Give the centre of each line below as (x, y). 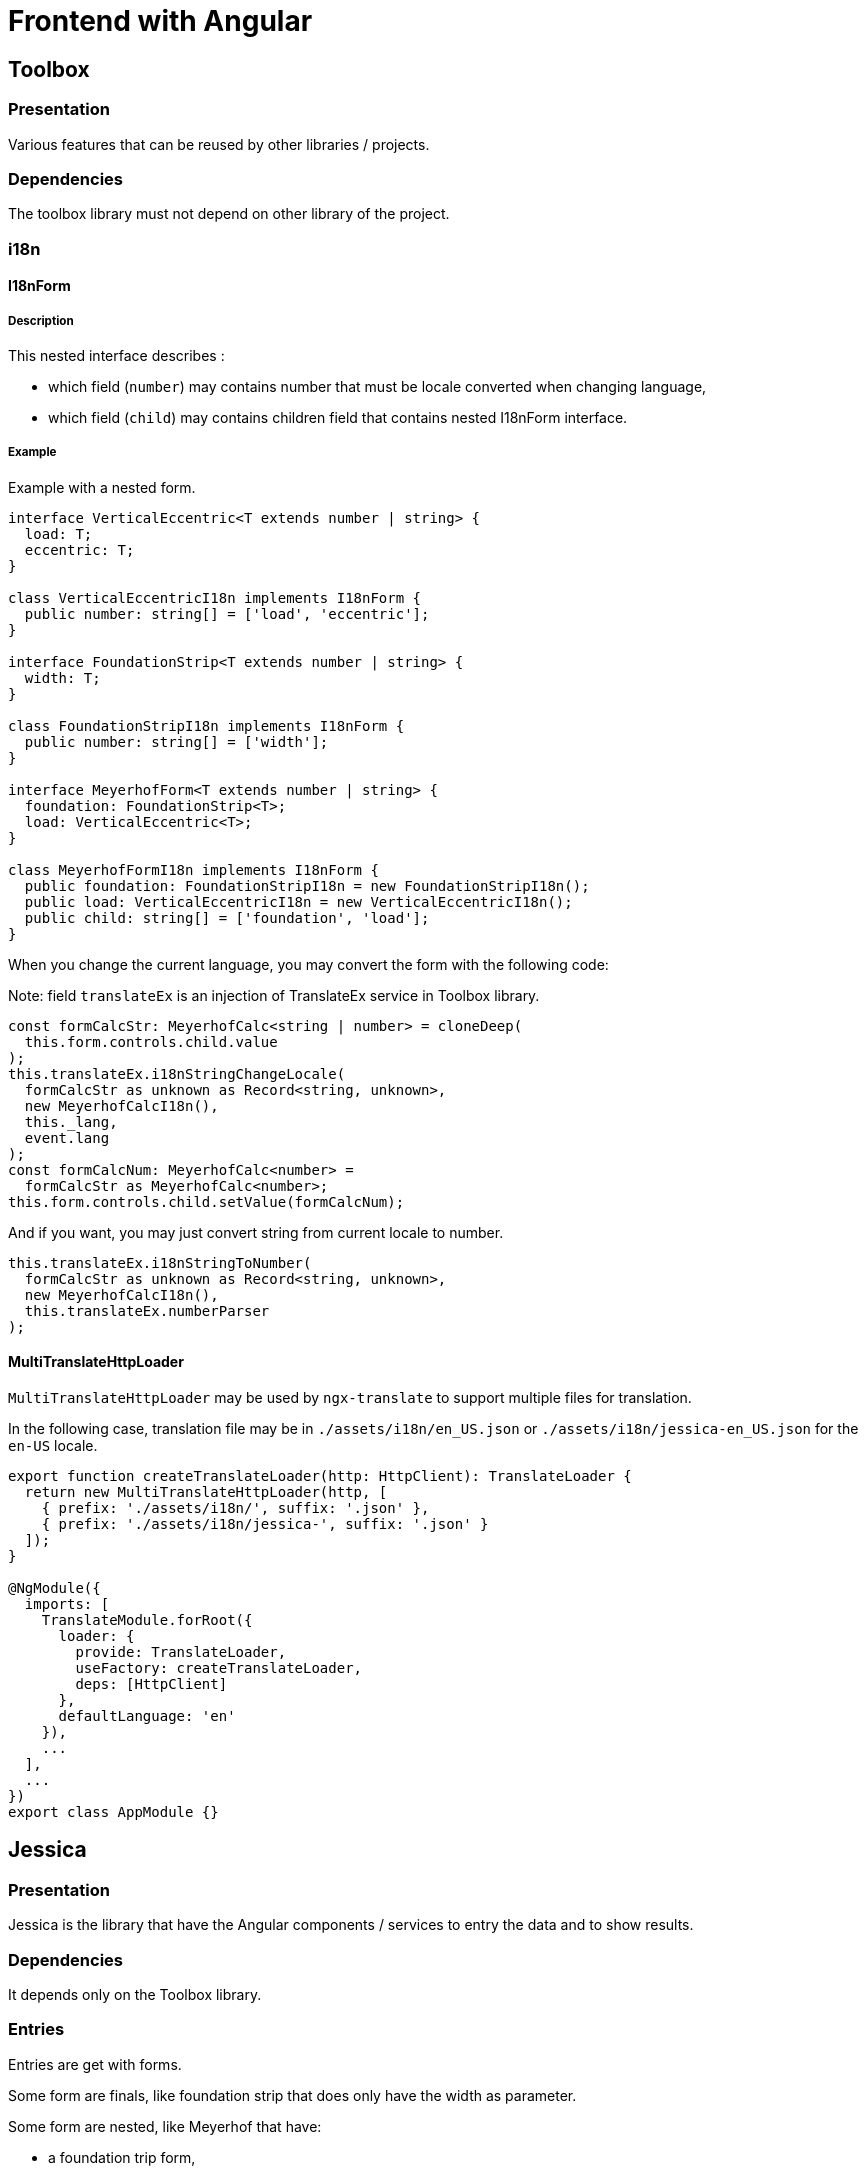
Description (41, 320)
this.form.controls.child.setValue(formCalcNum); (206, 1201)
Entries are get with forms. (95, 2064)
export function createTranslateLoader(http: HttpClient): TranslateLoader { (320, 1476)
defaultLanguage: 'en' (147, 1716)
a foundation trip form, (122, 2157)
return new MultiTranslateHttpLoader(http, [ (206, 1492)
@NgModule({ (54, 1588)
